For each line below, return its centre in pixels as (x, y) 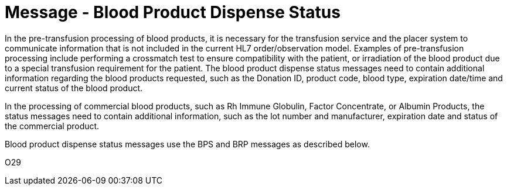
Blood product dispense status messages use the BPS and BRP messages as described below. (187, 144)
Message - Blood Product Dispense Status (173, 12)
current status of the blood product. (74, 88)
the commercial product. (52, 126)
